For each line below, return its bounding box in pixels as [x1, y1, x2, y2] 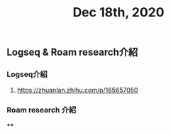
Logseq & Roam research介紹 [6, 46, 138, 58]
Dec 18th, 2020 [72, 4, 165, 21]
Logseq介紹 [6, 69, 48, 79]
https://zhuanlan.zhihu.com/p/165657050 [16, 86, 138, 95]
